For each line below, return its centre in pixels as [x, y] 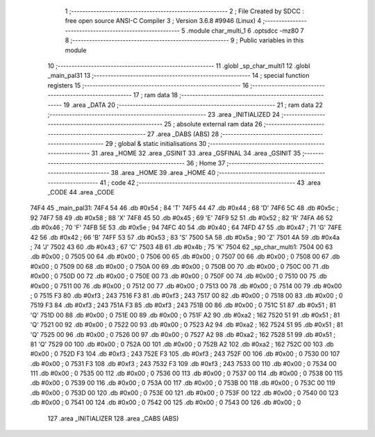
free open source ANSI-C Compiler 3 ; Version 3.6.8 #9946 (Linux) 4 [163, 21]
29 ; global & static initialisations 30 [156, 144]
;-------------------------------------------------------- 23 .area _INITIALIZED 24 [164, 114]
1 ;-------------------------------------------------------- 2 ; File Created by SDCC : [185, 11]
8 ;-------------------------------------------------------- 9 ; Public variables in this [184, 40]
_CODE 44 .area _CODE [81, 192]
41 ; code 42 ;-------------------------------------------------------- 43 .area [210, 182]
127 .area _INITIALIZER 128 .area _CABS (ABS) [113, 418]
